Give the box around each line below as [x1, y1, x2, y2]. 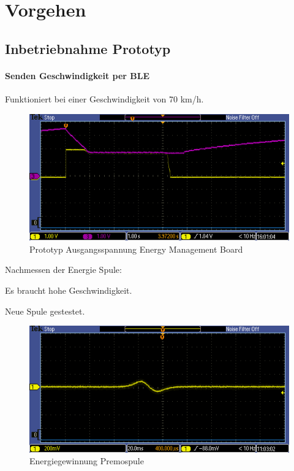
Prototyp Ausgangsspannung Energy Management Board [29, 242, 243, 255]
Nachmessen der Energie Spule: [5, 263, 122, 276]
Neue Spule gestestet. [5, 304, 85, 317]
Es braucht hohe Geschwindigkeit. [5, 284, 132, 297]
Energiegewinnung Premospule [29, 454, 144, 467]
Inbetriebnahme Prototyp [5, 39, 171, 58]
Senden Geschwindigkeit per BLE [5, 69, 150, 82]
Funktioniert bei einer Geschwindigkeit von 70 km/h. [5, 92, 204, 105]
